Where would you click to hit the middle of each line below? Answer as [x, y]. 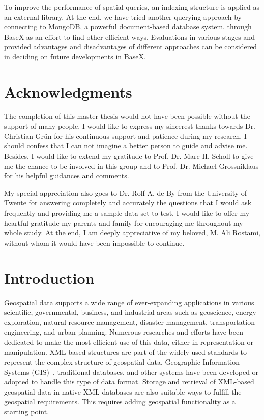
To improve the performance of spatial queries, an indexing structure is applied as [132, 7]
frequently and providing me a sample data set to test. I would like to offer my [127, 213]
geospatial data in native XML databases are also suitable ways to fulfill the [123, 391]
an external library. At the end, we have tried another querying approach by [123, 17]
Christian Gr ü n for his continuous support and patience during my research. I [125, 136]
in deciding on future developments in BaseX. [75, 56]
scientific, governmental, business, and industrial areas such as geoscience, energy [130, 312]
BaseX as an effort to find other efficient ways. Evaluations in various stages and [129, 36]
